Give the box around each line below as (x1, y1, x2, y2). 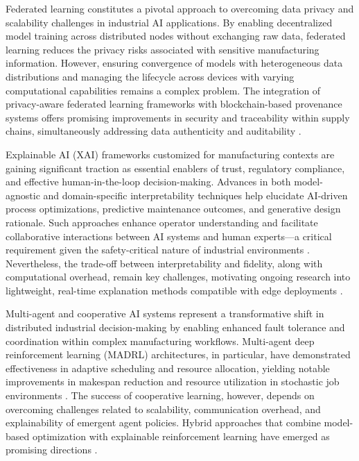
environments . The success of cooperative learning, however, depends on (6, 388, 315, 403)
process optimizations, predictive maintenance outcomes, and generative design (6, 201, 341, 216)
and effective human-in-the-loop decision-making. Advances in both (6, 174, 291, 189)
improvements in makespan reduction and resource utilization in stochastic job (6, 374, 340, 389)
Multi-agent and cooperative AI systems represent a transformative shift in (6, 306, 324, 321)
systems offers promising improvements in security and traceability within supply (6, 110, 350, 124)
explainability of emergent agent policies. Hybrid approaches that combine (6, 415, 321, 430)
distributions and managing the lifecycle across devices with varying (6, 69, 295, 83)
